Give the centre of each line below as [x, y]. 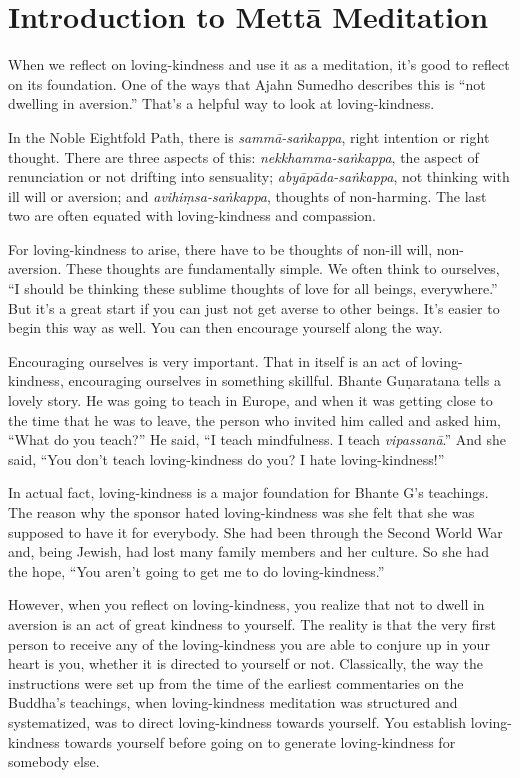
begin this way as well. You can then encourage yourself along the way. [225, 327]
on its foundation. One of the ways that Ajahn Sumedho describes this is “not [247, 83]
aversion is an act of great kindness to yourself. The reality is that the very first [252, 623]
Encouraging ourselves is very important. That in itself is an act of [212, 360]
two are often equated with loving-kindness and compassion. [192, 215]
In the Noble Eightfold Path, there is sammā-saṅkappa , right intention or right [249, 136]
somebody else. [54, 761]
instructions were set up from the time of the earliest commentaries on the [236, 682]
